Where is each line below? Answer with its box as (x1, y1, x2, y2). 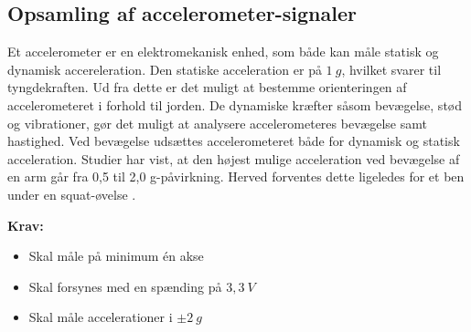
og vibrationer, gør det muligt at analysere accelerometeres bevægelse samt (7, 113, 427, 132)
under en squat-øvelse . (7, 184, 136, 203)
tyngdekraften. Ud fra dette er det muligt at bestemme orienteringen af (7, 78, 407, 97)
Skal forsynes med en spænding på (28, 276, 222, 296)
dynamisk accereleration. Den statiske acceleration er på (7, 59, 322, 78)
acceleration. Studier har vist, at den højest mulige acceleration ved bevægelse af (7, 149, 460, 168)
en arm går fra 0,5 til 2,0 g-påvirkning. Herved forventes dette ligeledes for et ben (7, 167, 465, 186)
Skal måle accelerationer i (28, 307, 173, 327)
